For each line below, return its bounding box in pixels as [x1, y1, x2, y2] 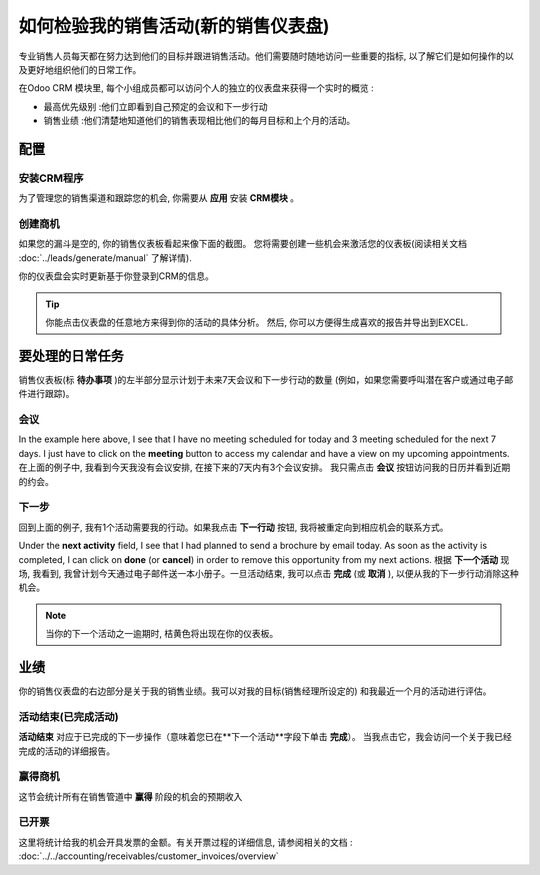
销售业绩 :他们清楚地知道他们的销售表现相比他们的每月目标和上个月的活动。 [43, 115, 355, 127]
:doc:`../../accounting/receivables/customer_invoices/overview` [18, 850, 279, 862]
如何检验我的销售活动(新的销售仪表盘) [18, 15, 330, 37]
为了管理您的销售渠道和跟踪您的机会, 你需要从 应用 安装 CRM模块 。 [18, 192, 300, 204]
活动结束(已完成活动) [18, 710, 119, 724]
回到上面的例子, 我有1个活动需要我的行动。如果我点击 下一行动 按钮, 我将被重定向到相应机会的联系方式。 [18, 521, 449, 533]
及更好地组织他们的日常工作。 [18, 63, 142, 75]
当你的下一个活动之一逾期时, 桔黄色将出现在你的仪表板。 [45, 628, 279, 640]
